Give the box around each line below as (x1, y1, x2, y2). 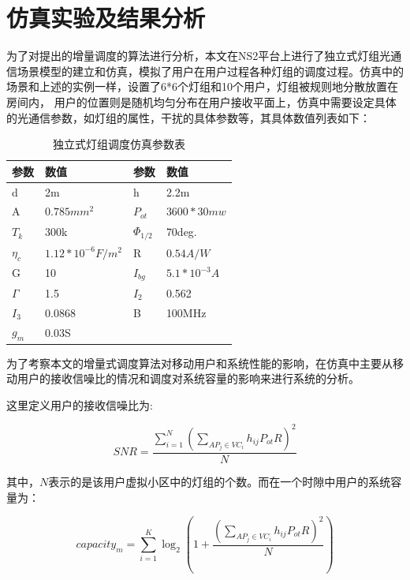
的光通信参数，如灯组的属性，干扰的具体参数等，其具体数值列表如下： (6, 109, 371, 125)
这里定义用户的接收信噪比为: (6, 396, 153, 413)
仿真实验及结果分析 (6, 2, 206, 34)
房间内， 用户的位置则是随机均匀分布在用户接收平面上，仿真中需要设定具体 (6, 93, 397, 110)
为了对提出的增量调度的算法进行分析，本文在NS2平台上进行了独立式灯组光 (6, 47, 391, 64)
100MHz (166, 304, 207, 320)
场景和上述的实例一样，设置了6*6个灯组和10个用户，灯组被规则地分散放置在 (6, 78, 398, 95)
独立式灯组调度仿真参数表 (52, 136, 185, 152)
